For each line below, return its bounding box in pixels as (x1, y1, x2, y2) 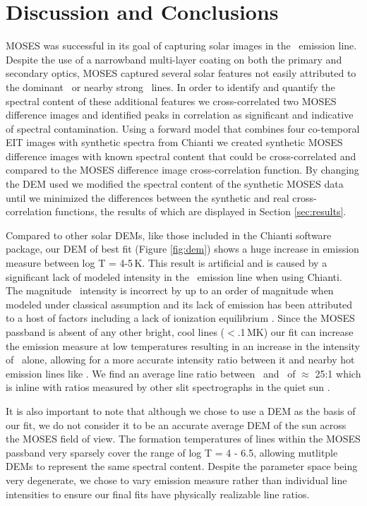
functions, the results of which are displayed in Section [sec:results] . (55, 204, 347, 219)
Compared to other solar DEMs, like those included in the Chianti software (6, 227, 332, 242)
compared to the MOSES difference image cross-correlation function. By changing (6, 162, 359, 177)
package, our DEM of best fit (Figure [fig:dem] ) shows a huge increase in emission (6, 241, 359, 256)
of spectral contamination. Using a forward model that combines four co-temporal (6, 121, 360, 135)
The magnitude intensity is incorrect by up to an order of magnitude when (6, 283, 334, 298)
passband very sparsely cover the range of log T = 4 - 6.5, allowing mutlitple (6, 445, 338, 459)
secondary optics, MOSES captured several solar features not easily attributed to (6, 66, 356, 80)
